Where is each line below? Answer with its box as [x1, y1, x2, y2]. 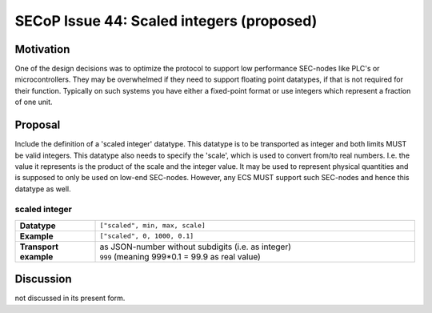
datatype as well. [14, 184, 71, 194]
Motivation [14, 42, 70, 56]
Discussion [14, 272, 72, 286]
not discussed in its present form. [14, 293, 126, 303]
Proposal [14, 118, 61, 132]
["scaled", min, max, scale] [99, 221, 206, 230]
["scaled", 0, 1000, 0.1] [99, 232, 194, 240]
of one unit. [14, 97, 53, 107]
